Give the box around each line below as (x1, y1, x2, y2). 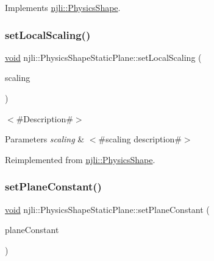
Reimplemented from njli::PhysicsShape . (5, 153, 155, 165)
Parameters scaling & (5, 133, 85, 145)
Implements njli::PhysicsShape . (5, 1, 121, 13)
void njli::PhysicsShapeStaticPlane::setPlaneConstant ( (5, 203, 210, 215)
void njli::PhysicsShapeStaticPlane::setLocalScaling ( (5, 50, 202, 63)
